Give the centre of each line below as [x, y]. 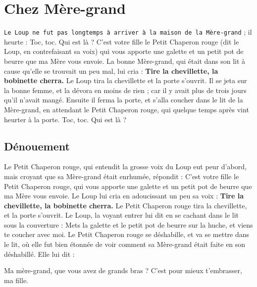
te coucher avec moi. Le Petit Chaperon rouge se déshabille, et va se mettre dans [127, 234]
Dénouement [37, 146]
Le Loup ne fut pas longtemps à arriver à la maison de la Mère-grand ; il [128, 32]
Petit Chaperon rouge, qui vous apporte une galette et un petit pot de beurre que [128, 186]
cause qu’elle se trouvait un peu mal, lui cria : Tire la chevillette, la [111, 71]
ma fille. [16, 280]
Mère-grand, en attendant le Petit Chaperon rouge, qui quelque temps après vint [127, 109]
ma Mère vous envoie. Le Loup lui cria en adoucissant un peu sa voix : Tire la [124, 196]
